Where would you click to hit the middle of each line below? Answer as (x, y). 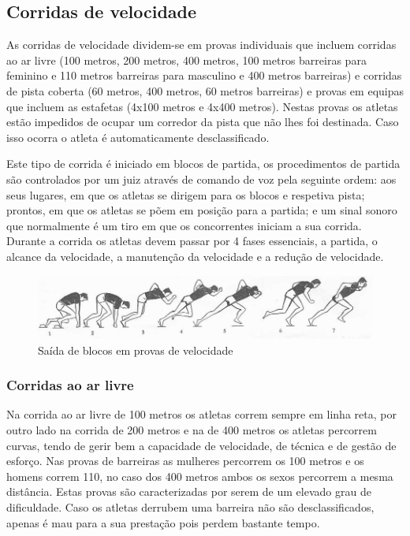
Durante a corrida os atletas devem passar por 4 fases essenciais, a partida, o (192, 241)
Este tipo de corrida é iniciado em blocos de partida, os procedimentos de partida (203, 164)
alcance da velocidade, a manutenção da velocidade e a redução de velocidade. (195, 256)
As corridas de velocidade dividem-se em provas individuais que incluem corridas (201, 45)
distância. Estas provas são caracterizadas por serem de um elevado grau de (189, 491)
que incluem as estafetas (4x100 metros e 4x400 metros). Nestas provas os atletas (202, 106)
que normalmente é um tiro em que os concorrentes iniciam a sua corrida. (184, 225)
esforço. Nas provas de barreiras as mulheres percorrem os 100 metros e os (185, 461)
